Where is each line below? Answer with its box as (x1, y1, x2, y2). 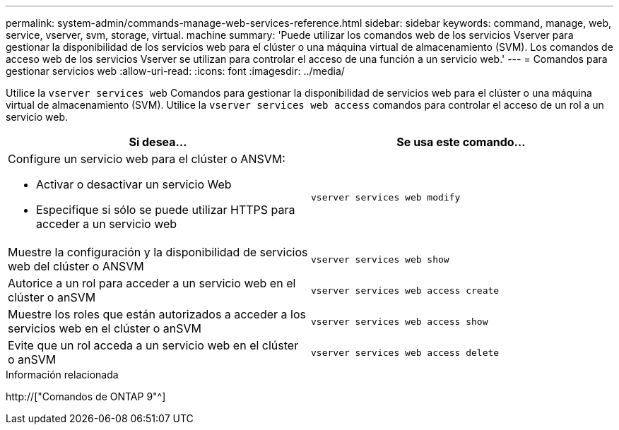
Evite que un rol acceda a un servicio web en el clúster (8, 338, 299, 352)
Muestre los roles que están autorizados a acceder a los (8, 307, 306, 321)
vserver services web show (311, 253, 449, 265)
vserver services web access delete (311, 347, 500, 358)
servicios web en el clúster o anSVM (8, 321, 202, 335)
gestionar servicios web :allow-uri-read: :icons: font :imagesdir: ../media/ (6, 65, 345, 77)
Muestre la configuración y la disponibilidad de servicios (8, 245, 308, 259)
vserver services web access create (311, 285, 500, 296)
